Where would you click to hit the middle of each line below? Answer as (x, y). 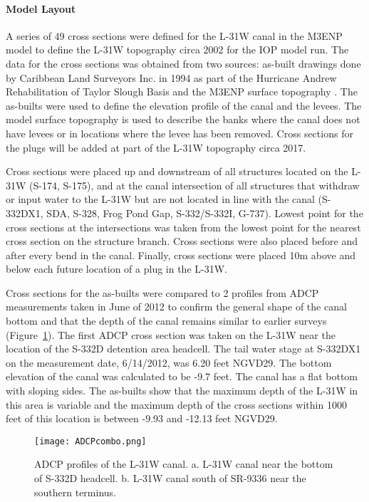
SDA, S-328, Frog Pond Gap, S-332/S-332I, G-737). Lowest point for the (205, 213)
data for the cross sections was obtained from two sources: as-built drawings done (183, 63)
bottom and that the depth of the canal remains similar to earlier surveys (166, 321)
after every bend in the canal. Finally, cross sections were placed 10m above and (181, 255)
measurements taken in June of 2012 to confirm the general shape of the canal (176, 307)
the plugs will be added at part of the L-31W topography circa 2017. (156, 147)
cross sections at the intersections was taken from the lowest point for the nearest (183, 227)
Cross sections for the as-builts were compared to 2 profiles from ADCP (162, 292)
